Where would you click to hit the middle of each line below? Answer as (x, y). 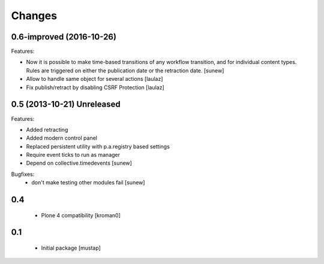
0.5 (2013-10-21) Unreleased (66, 104)
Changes (34, 16)
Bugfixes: (23, 174)
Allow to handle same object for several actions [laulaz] (94, 79)
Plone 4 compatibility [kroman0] (81, 215)
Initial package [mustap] (71, 248)
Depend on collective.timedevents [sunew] (79, 163)
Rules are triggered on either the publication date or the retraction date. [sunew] (125, 70)
